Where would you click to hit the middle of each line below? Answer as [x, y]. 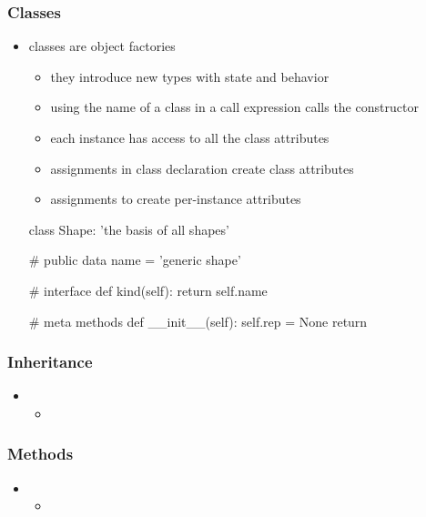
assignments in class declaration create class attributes [202, 168]
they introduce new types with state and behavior [190, 76]
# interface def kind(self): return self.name [148, 290]
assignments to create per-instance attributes [176, 199]
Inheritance [50, 362]
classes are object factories [102, 46]
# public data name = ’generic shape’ [135, 260]
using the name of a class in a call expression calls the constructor [234, 107]
